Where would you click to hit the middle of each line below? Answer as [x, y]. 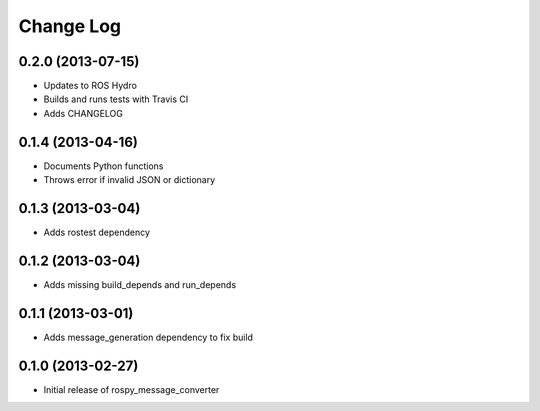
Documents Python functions [103, 166]
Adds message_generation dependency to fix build [148, 337]
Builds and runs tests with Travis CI [116, 99]
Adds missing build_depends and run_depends [140, 284]
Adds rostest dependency [96, 232]
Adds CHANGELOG [83, 113]
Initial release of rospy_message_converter [131, 389]
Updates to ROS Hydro [90, 86]
